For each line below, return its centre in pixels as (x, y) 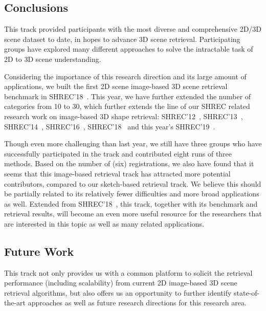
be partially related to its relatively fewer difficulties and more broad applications (132, 194)
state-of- (247, 292)
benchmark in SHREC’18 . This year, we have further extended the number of (128, 96)
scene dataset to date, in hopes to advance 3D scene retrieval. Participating (122, 39)
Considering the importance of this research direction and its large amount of (125, 76)
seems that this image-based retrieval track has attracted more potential (117, 173)
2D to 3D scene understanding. (53, 59)
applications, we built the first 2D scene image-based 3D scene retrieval (116, 86)
